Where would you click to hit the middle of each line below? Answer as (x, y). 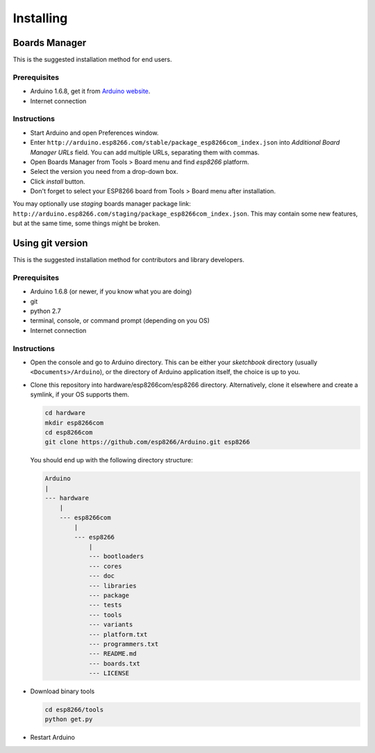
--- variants (111, 625)
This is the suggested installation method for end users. (93, 60)
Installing (40, 18)
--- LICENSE (109, 673)
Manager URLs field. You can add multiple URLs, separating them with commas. (145, 152)
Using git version (50, 243)
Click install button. (58, 181)
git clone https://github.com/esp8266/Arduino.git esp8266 (147, 442)
